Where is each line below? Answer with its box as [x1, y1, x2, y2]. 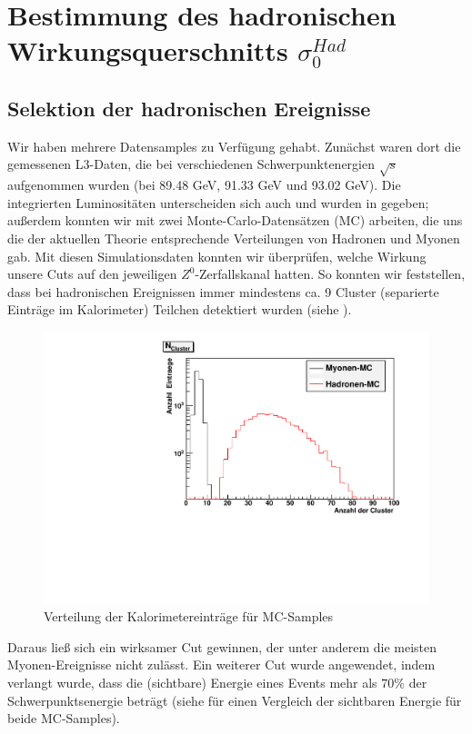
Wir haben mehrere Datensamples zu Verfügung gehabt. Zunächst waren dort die [7, 136, 461, 155]
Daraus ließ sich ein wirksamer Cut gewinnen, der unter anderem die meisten [7, 637, 437, 656]
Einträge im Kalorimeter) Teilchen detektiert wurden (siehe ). [7, 300, 352, 319]
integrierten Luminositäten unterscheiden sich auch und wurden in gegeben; [7, 193, 429, 212]
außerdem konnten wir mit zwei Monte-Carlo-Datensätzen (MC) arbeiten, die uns [7, 211, 463, 230]
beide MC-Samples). [7, 709, 120, 728]
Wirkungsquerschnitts [7, 32, 288, 69]
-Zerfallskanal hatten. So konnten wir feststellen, [195, 264, 466, 283]
